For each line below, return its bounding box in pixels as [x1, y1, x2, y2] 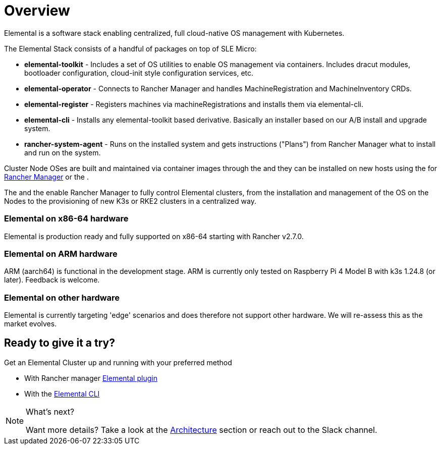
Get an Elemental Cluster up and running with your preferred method [4, 358, 232, 367]
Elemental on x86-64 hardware [4, 213, 129, 224]
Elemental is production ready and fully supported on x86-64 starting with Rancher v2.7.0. [4, 232, 304, 241]
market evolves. [4, 319, 57, 328]
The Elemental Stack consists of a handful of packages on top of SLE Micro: [4, 44, 257, 53]
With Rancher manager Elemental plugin [24, 373, 157, 382]
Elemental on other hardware [4, 292, 120, 303]
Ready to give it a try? [4, 336, 115, 350]
